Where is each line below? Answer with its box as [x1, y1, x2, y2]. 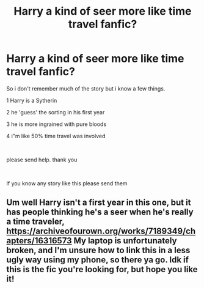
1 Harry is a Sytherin [6, 97, 57, 104]
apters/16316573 [6, 235, 72, 246]
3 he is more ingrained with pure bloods [6, 120, 107, 128]
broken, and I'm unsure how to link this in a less [6, 245, 191, 256]
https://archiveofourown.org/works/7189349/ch [6, 226, 196, 237]
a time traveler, [6, 216, 65, 227]
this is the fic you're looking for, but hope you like [6, 264, 198, 275]
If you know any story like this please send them [6, 179, 128, 187]
